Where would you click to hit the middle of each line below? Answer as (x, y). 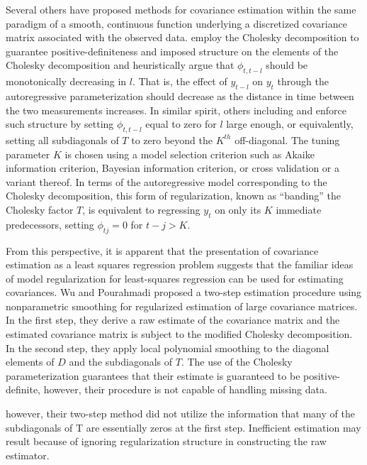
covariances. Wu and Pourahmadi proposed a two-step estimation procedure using (184, 292)
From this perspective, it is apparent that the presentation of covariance (162, 250)
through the (303, 81)
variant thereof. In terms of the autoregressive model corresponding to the (166, 181)
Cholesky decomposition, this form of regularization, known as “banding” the (173, 196)
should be (287, 65)
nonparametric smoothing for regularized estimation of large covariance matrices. (182, 306)
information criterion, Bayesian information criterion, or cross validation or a (173, 168)
